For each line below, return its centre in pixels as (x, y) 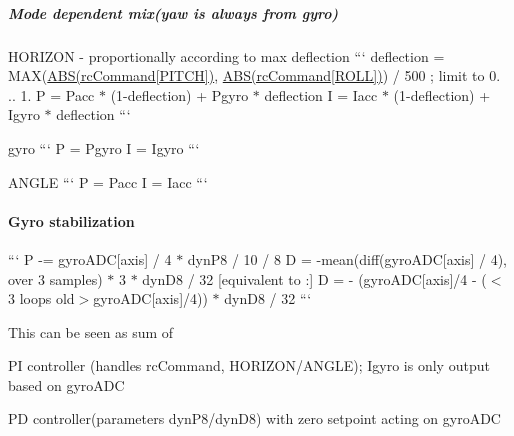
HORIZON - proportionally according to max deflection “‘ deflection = (226, 55)
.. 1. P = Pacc (51, 94)
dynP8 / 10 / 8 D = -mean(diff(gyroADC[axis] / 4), (347, 258)
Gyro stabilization (71, 220)
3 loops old (41, 298)
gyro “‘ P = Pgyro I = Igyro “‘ (104, 147)
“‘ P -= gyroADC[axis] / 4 (90, 258)
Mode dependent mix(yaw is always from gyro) (173, 12)
